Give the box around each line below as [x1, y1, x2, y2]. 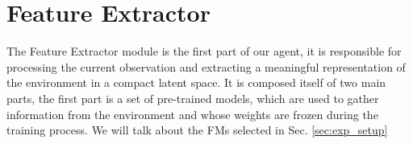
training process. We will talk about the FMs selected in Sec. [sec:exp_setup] [6, 121, 388, 138]
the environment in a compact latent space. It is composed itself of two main [6, 74, 386, 91]
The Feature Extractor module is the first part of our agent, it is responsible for [6, 43, 402, 60]
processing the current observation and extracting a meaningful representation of [6, 58, 406, 75]
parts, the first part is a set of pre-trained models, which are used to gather [6, 89, 379, 106]
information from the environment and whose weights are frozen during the [6, 105, 378, 122]
